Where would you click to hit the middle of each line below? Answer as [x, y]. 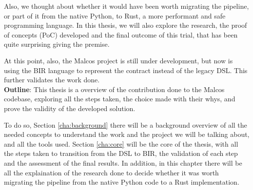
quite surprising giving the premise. [57, 44]
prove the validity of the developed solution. [70, 108]
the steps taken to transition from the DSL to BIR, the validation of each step [121, 153]
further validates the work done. [52, 80]
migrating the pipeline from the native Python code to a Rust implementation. [122, 182]
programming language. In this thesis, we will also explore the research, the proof [126, 25]
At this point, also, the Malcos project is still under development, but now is [118, 60]
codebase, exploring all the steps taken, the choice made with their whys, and [120, 99]
